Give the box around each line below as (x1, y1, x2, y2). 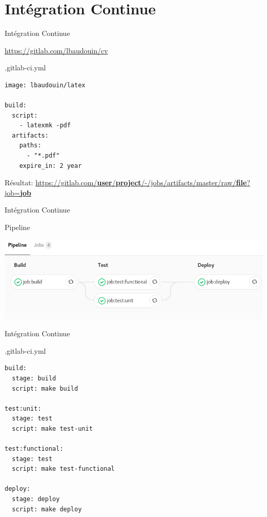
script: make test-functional (12, 465, 115, 473)
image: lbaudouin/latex (5, 81, 86, 89)
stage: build (12, 374, 56, 382)
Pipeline (5, 222, 30, 233)
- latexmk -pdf (19, 122, 71, 129)
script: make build (12, 385, 78, 392)
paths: (19, 142, 42, 149)
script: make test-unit (12, 425, 93, 432)
